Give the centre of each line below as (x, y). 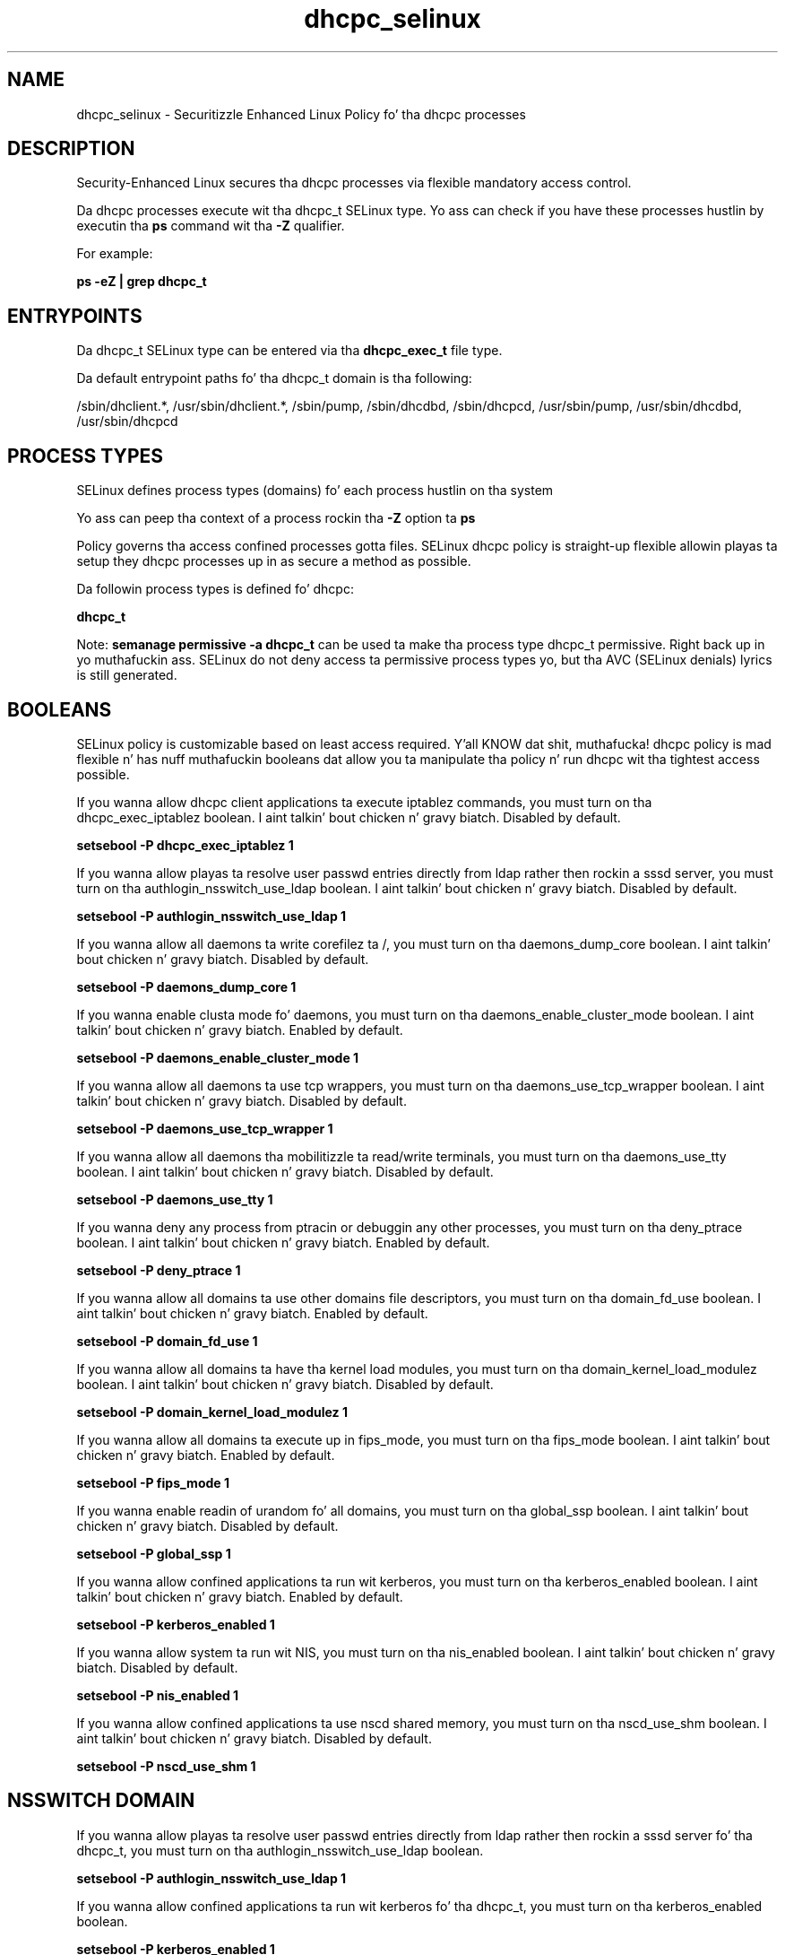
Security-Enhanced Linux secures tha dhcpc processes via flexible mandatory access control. (354, 183)
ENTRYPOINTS (75, 316)
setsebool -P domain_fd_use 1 (167, 1341)
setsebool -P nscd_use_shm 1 (166, 1766)
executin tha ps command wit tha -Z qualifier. (211, 226)
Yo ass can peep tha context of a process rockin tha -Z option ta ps (276, 518)
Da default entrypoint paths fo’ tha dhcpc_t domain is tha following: (274, 378)
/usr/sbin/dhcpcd (127, 421)
